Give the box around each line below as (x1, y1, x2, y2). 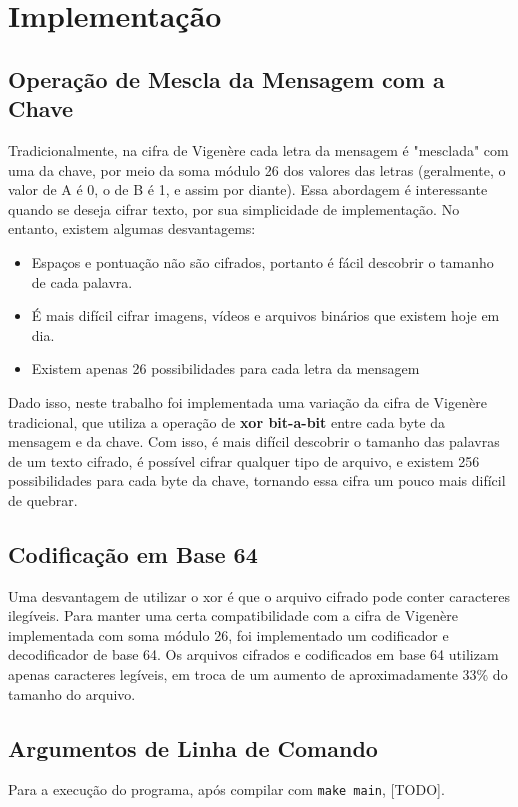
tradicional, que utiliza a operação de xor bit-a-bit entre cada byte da (8, 411, 445, 432)
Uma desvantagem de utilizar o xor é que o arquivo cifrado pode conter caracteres (8, 585, 511, 606)
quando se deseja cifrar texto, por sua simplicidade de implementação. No (8, 198, 460, 219)
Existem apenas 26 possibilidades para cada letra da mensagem (31, 358, 420, 379)
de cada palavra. (31, 271, 133, 292)
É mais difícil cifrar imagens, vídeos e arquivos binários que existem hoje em (31, 305, 500, 326)
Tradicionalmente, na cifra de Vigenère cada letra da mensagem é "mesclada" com (8, 139, 509, 160)
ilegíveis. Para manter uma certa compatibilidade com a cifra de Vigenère (8, 605, 458, 626)
